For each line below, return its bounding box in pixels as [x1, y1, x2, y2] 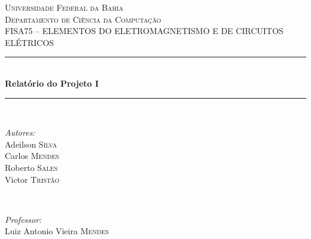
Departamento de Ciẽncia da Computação [5, 13, 161, 25]
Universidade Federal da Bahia [5, 1, 124, 13]
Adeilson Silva [5, 137, 57, 150]
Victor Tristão [5, 173, 60, 185]
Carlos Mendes [5, 149, 59, 162]
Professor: [5, 213, 42, 225]
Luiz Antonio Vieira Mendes [5, 225, 109, 237]
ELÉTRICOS [5, 36, 54, 48]
